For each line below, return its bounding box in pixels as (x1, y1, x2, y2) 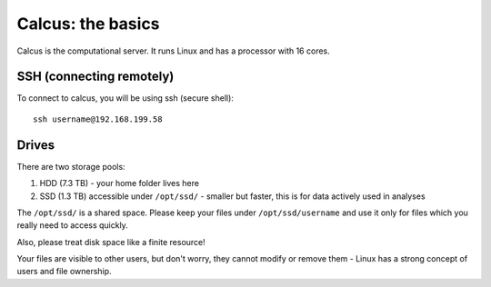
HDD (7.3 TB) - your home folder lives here (39, 178, 200, 189)
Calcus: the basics (16, 14, 160, 34)
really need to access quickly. (16, 220, 129, 231)
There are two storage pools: (16, 161, 126, 172)
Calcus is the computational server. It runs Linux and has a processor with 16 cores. (16, 45, 331, 56)
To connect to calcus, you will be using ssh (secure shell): (16, 93, 234, 104)
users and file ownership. (16, 266, 113, 277)
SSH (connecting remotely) (16, 69, 175, 84)
